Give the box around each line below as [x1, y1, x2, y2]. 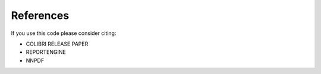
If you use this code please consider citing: [11, 30, 117, 37]
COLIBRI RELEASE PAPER [26, 40, 89, 47]
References [11, 9, 70, 22]
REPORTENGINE [26, 49, 67, 56]
